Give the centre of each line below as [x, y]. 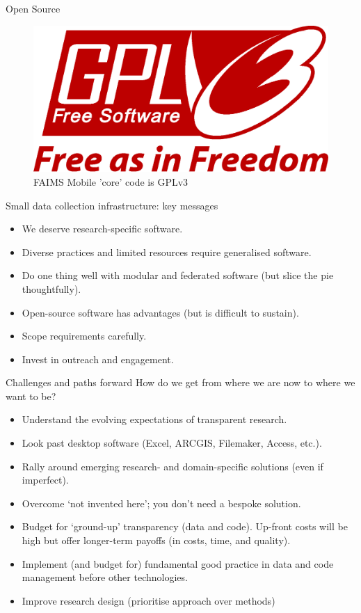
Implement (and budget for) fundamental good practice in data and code [178, 563]
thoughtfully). [51, 288]
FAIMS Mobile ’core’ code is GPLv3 [111, 181]
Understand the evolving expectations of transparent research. [154, 419]
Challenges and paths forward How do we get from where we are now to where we [180, 382]
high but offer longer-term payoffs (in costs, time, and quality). [156, 540]
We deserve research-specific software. [102, 229]
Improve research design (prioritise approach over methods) [149, 600]
